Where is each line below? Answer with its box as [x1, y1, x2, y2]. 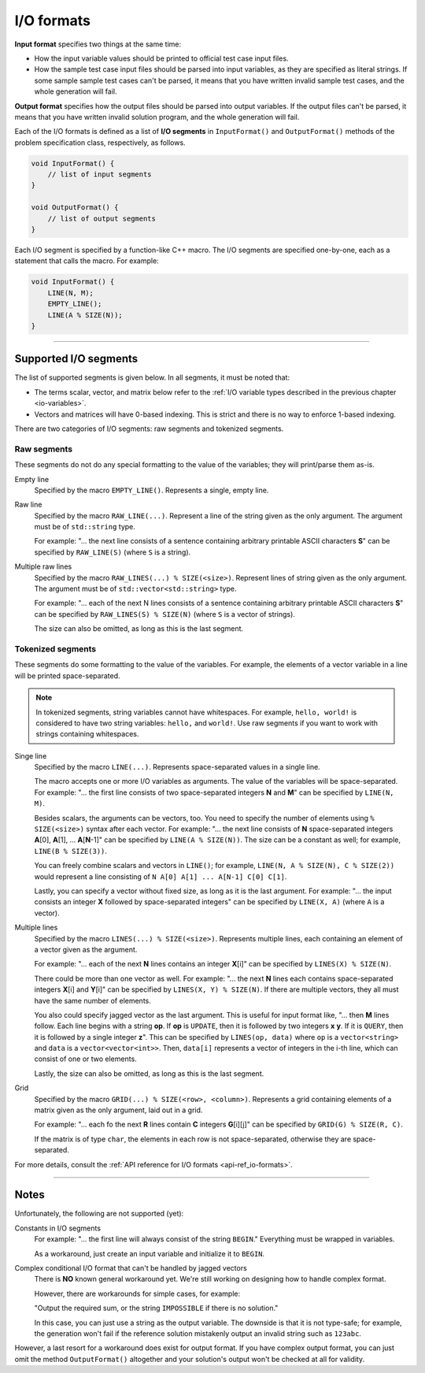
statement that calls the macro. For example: [14, 256, 159, 265]
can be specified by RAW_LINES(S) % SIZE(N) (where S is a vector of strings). [34, 609, 295, 618]
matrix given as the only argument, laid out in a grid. [34, 1105, 203, 1115]
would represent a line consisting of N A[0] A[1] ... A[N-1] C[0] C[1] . [34, 871, 287, 881]
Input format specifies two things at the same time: [14, 39, 181, 49]
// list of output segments [47, 213, 157, 223]
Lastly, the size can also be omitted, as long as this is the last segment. [34, 1068, 264, 1078]
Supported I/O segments [14, 352, 139, 366]
